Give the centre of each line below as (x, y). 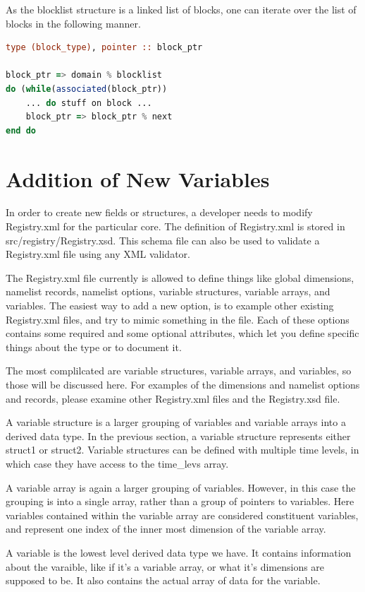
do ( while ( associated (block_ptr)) (87, 89)
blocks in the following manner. (73, 23)
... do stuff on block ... (89, 103)
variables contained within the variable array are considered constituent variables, (182, 515)
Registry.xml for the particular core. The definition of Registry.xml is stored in (175, 226)
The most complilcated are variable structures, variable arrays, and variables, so (179, 371)
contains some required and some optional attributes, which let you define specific (182, 333)
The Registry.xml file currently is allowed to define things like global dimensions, (180, 277)
